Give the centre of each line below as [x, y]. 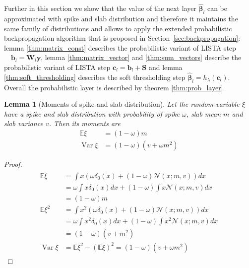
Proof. [13, 164]
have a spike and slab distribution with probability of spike [92, 113]
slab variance [24, 123]
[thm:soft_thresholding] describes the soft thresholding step [95, 77]
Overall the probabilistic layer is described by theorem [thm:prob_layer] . [115, 87]
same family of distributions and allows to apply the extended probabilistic [118, 28]
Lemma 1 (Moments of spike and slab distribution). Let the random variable [122, 104]
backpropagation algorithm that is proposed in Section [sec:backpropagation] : [122, 38]
